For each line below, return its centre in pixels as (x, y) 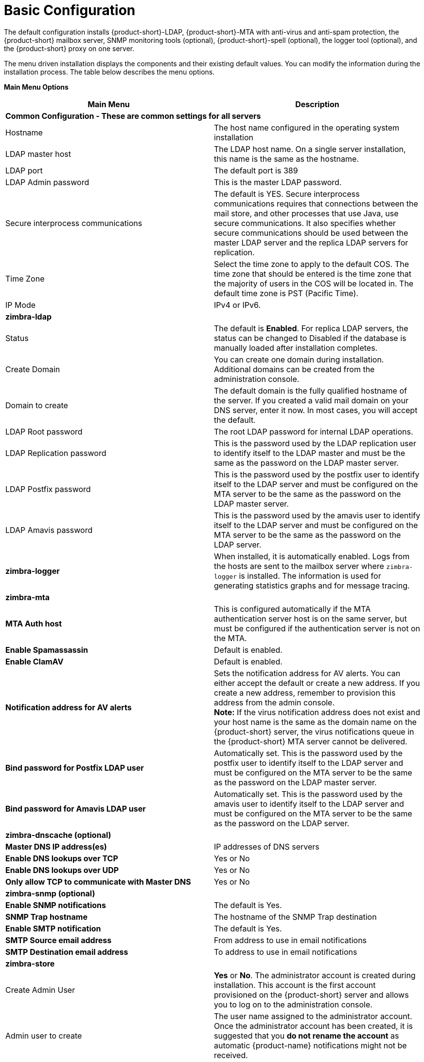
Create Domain (33, 369)
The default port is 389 (256, 170)
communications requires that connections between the (316, 203)
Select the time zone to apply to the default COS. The (312, 264)
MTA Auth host (34, 623)
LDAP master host (38, 154)
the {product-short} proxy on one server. (69, 48)
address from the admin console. (274, 702)
